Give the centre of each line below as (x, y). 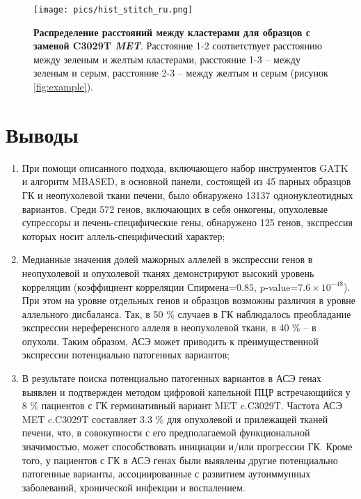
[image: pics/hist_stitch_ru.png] (113, 10)
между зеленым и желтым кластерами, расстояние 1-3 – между (167, 59)
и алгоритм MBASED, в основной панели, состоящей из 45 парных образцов (186, 181)
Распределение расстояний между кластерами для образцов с (172, 32)
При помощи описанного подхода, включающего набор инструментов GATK (185, 167)
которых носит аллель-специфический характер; (123, 236)
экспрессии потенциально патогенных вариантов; (126, 355)
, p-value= (276, 286)
